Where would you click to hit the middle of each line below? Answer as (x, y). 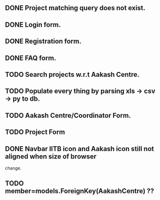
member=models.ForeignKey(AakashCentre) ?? (80, 191)
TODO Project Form (35, 132)
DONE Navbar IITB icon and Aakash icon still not (80, 149)
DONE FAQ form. (31, 58)
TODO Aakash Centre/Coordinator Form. (68, 115)
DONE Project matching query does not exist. (75, 8)
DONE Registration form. (43, 41)
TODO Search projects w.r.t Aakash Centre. (72, 75)
